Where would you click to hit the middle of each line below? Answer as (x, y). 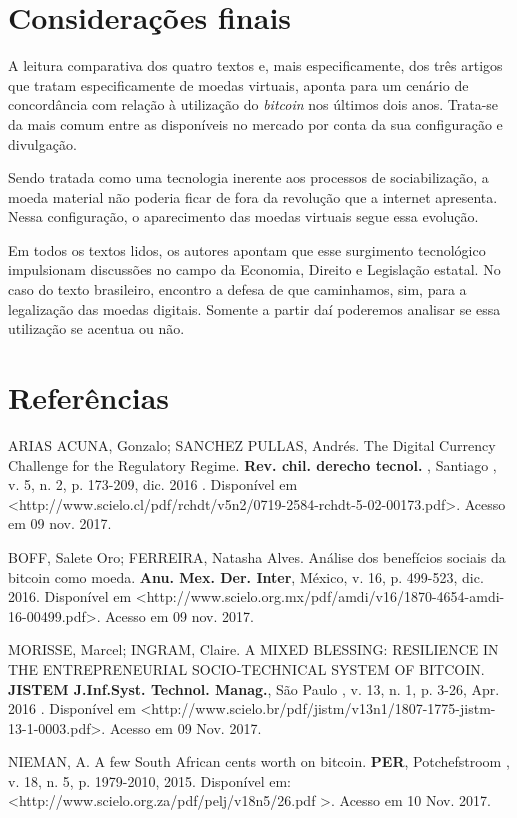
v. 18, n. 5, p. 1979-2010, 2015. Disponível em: (149, 780)
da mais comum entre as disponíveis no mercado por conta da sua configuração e (255, 123)
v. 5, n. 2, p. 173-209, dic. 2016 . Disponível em (153, 484)
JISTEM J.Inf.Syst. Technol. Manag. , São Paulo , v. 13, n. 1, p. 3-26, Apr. (254, 688)
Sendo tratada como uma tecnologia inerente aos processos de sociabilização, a (248, 177)
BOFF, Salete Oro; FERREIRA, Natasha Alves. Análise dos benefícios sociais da (257, 556)
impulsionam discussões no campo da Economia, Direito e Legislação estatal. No (254, 269)
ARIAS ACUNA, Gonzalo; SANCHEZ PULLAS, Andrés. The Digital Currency (252, 444)
